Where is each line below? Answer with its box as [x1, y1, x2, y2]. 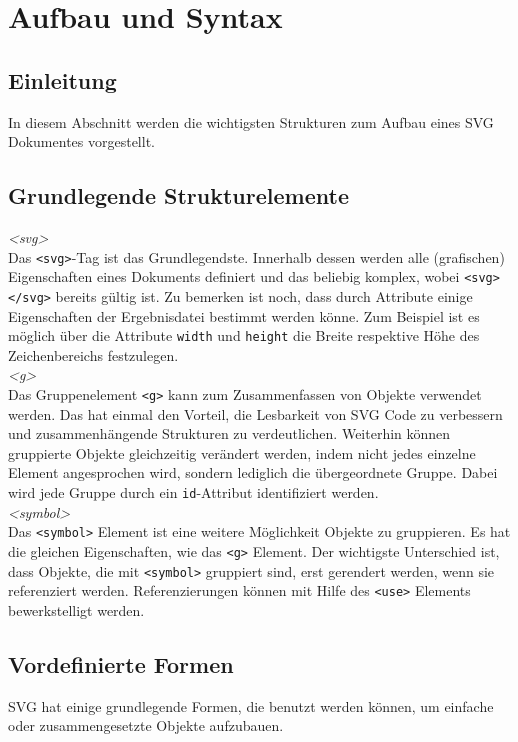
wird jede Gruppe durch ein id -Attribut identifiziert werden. [8, 482, 379, 502]
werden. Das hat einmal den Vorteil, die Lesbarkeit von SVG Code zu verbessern [8, 403, 503, 424]
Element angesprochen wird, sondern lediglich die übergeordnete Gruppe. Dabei [8, 462, 498, 483]
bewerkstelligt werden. [8, 599, 145, 620]
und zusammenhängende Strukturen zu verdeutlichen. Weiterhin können [8, 423, 451, 444]
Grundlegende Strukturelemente [8, 180, 349, 211]
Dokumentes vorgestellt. [8, 131, 155, 152]
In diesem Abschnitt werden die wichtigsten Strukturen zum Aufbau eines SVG [8, 111, 494, 132]
